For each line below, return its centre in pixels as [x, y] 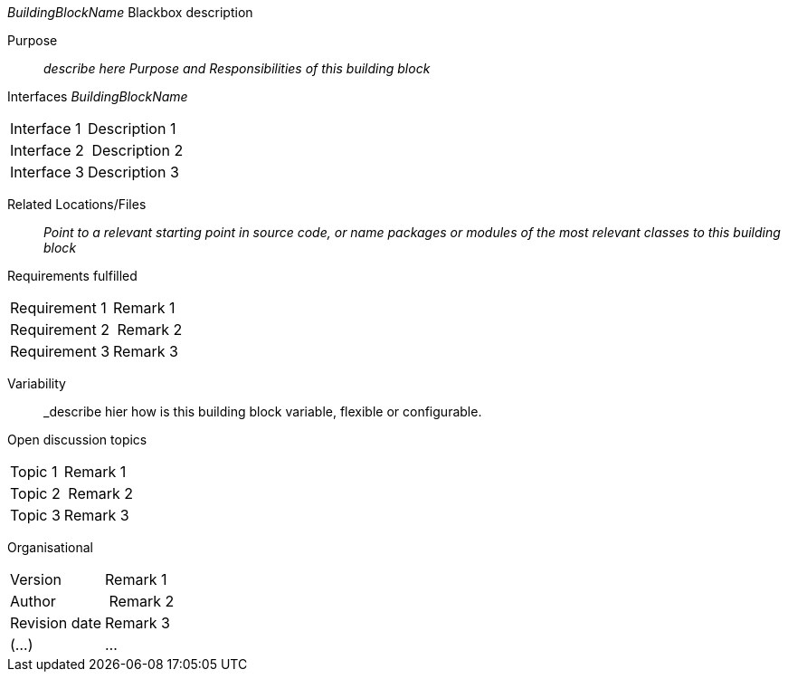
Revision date [56, 623]
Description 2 [138, 150]
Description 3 [133, 172]
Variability [37, 383]
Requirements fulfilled [72, 276]
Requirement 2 [60, 330]
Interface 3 [47, 172]
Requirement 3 [60, 351]
